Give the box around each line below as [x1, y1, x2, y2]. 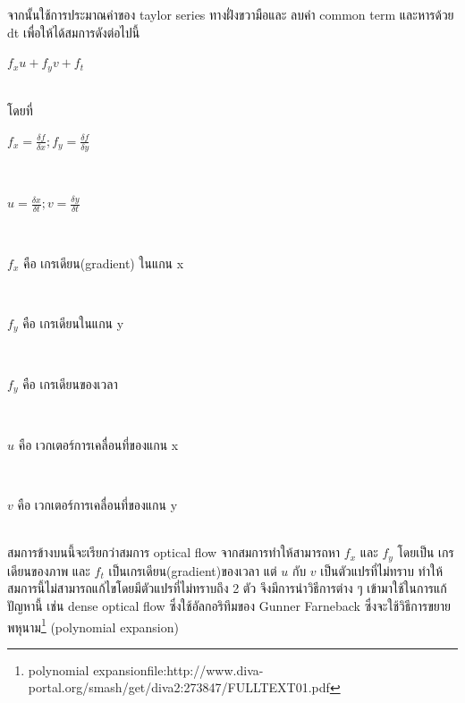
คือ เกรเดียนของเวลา [22, 374, 118, 393]
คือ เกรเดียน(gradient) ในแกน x [22, 253, 184, 272]
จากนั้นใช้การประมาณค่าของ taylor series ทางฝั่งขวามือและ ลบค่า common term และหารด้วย [7, 5, 454, 23]
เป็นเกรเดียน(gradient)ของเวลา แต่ [108, 561, 277, 580]
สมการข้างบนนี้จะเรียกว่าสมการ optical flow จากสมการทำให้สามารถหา [7, 543, 341, 562]
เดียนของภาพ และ [7, 561, 90, 580]
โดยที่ [7, 101, 33, 120]
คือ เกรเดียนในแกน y [22, 313, 124, 332]
